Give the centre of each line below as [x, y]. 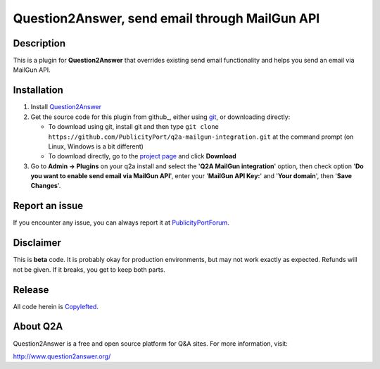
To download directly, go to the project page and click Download [142, 156]
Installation [38, 90]
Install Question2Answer [66, 107]
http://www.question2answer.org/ [62, 356]
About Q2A [38, 326]
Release [31, 290]
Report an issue [48, 206]
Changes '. [46, 186]
